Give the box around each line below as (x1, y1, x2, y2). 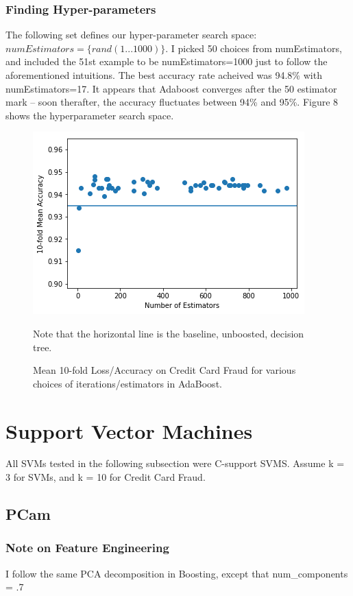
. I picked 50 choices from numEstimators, (165, 40, 342, 55)
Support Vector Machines (5, 416, 253, 444)
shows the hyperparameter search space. (5, 108, 174, 122)
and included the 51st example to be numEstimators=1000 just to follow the (5, 54, 328, 69)
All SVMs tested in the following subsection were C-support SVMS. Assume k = (5, 456, 345, 470)
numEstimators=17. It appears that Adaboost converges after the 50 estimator (5, 81, 337, 95)
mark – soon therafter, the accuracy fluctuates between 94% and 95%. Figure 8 (5, 95, 339, 109)
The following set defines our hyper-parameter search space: (5, 27, 257, 42)
